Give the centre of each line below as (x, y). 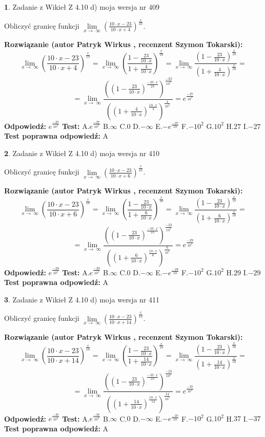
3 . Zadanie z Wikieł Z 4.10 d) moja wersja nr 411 (82, 299)
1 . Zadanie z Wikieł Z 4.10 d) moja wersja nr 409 (82, 7)
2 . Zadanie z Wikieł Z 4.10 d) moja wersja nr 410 (82, 153)
